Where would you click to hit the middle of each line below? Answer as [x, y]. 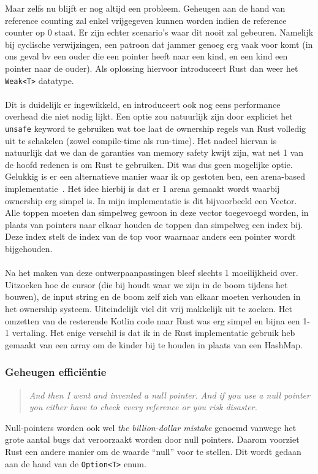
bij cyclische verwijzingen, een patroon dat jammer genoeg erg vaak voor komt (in [159, 44]
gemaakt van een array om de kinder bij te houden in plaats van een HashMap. [154, 344]
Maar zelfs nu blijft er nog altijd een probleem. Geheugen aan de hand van [145, 8]
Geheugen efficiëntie [56, 372]
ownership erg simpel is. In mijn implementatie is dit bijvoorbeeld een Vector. [151, 200]
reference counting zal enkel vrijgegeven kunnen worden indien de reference [146, 20]
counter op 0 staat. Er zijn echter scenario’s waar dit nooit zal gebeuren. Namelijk [159, 32]
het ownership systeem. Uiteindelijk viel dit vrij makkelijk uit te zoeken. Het [149, 308]
